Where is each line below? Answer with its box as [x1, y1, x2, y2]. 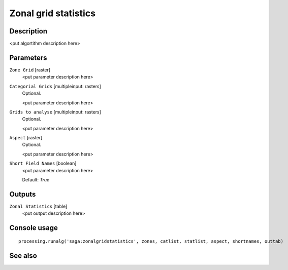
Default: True [22, 177, 50, 183]
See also [9, 251, 38, 260]
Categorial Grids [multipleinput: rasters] [9, 83, 102, 89]
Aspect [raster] [9, 135, 43, 141]
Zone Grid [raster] [9, 66, 51, 73]
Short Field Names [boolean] [9, 160, 77, 167]
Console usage [9, 223, 58, 233]
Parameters [9, 53, 47, 62]
